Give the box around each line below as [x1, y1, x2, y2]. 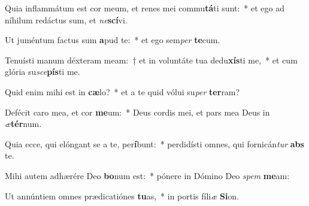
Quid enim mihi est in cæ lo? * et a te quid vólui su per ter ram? [5, 85, 240, 98]
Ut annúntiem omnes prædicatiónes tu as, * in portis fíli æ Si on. [5, 189, 240, 202]
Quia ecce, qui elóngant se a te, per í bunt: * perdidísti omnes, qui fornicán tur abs [5, 137, 304, 150]
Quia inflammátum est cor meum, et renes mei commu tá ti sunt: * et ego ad [5, 2, 285, 14]
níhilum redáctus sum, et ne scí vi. [5, 13, 128, 26]
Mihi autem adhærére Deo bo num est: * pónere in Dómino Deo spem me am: [5, 169, 290, 181]
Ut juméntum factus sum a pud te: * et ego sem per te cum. [5, 34, 220, 46]
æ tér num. [5, 117, 42, 130]
